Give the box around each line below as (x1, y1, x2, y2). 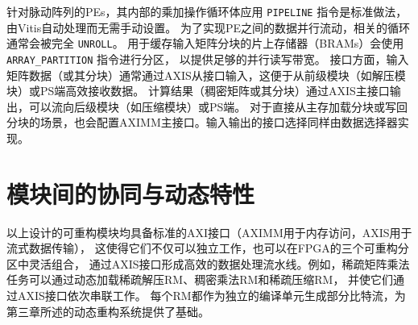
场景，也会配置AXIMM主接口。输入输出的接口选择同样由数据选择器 (39, 114, 398, 131)
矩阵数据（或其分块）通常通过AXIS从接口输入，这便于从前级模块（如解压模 (6, 66, 406, 83)
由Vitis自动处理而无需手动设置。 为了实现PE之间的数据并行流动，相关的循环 (6, 19, 410, 35)
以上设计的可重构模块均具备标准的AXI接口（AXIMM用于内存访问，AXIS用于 (6, 223, 412, 240)
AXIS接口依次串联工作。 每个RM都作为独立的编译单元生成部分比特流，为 (17, 287, 406, 304)
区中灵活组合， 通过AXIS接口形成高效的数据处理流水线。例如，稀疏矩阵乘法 (6, 255, 410, 272)
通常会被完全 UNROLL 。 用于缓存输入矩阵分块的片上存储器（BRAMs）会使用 (6, 35, 404, 52)
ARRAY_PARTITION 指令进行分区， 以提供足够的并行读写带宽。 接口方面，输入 (6, 50, 409, 67)
